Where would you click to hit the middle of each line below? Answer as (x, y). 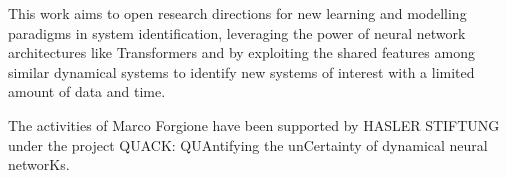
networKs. (39, 164)
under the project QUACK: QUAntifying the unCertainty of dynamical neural (248, 144)
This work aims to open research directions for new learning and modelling (237, 13)
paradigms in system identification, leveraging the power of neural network (237, 32)
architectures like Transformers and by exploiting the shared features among (241, 52)
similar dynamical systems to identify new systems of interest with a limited (241, 71)
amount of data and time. (87, 91)
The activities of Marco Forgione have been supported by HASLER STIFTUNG (254, 124)
